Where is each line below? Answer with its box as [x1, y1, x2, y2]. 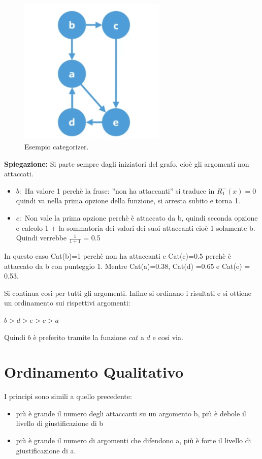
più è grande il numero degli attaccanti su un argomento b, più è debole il [16, 408, 246, 418]
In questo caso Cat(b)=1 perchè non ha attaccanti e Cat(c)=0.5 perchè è [4, 250, 232, 261]
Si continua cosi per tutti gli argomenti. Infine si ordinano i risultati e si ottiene [4, 287, 251, 298]
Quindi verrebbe [16, 232, 67, 243]
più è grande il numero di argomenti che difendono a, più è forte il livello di [16, 435, 251, 446]
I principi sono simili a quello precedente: [4, 391, 132, 402]
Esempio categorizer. [24, 141, 89, 151]
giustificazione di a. [16, 445, 76, 455]
